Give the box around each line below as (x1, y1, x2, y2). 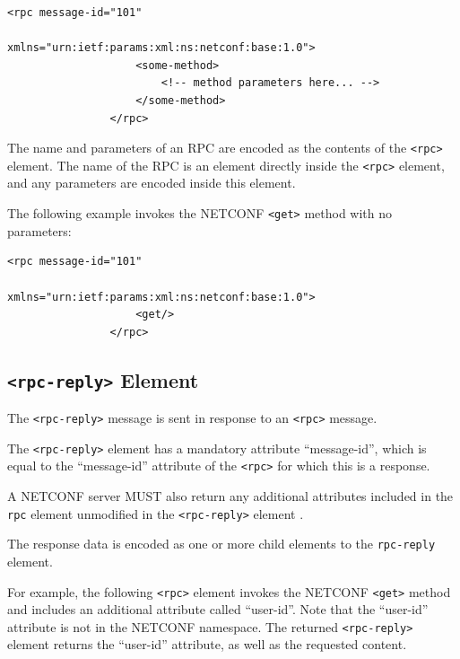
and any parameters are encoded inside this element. (7, 173, 296, 192)
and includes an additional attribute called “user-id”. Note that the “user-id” (7, 600, 429, 619)
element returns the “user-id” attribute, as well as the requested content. (7, 635, 407, 654)
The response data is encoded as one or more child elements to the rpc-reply (7, 534, 436, 553)
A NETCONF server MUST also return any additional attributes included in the (7, 487, 454, 505)
